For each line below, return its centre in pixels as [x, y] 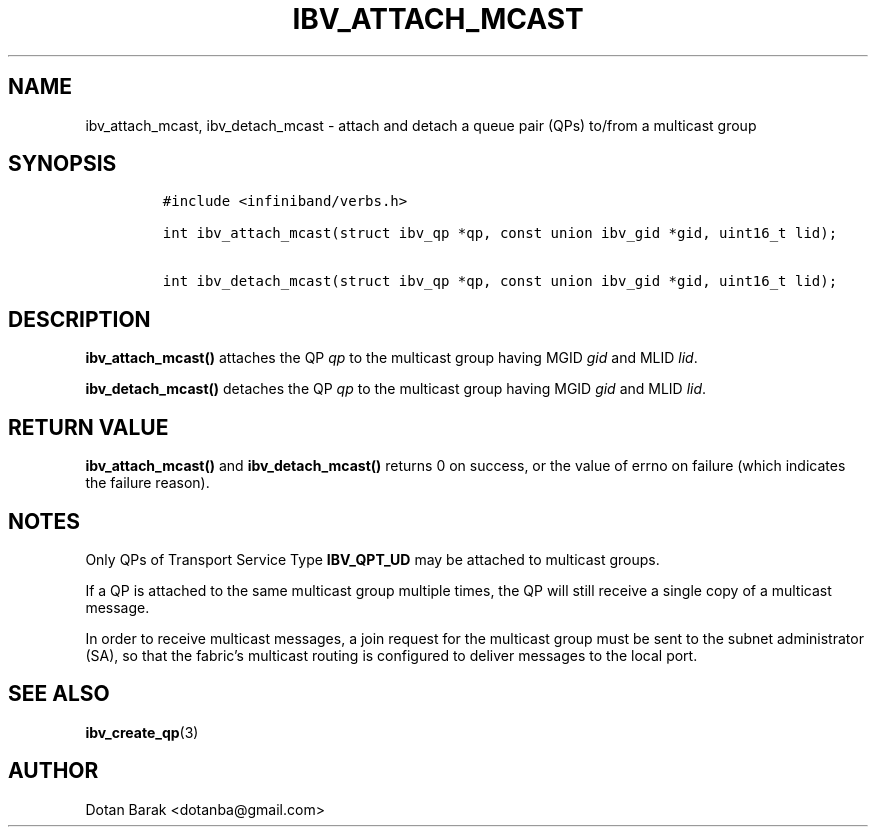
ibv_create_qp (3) [142, 732]
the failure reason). [147, 483]
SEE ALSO [59, 694]
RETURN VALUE [88, 427]
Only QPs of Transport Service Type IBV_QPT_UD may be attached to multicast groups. [372, 559]
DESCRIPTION [79, 319]
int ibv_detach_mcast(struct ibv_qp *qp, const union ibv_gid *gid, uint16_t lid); [500, 281]
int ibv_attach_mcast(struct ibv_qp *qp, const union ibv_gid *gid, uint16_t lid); [500, 233]
